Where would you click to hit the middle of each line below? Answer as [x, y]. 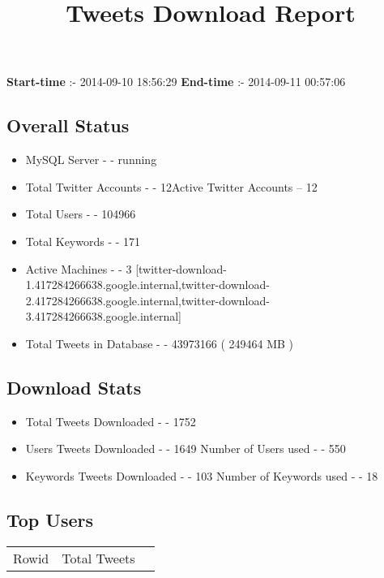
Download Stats [74, 387]
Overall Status [68, 125]
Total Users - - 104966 [81, 214]
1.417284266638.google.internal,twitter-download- [147, 285]
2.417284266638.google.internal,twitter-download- [147, 300]
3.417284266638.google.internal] [103, 316]
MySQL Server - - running [91, 160]
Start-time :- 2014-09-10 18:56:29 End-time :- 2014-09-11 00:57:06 [176, 82]
